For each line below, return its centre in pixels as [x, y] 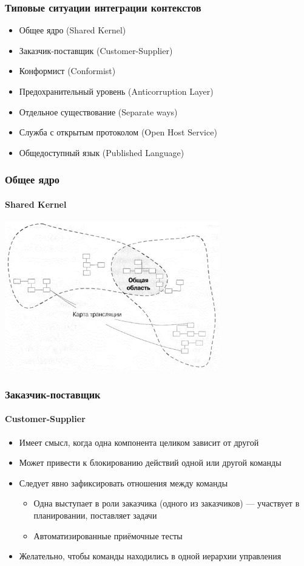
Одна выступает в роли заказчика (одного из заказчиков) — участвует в [167, 503]
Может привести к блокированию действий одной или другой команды [150, 462]
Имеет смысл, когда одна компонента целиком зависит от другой [139, 442]
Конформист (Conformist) [67, 71]
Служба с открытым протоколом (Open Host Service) [118, 132]
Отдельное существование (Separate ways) [98, 111]
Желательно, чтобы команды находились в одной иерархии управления [150, 556]
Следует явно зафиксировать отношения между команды [123, 482]
